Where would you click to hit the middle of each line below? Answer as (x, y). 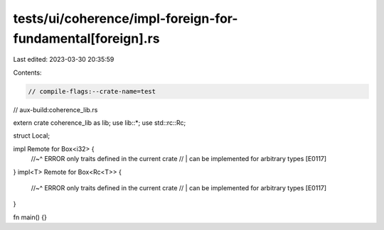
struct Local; (31, 136)
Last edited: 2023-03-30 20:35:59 (64, 60)
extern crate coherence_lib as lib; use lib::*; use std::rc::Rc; (100, 123)
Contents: (27, 72)
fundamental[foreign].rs (86, 38)
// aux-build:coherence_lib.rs (55, 109)
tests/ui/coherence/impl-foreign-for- (126, 18)
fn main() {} (30, 217)
